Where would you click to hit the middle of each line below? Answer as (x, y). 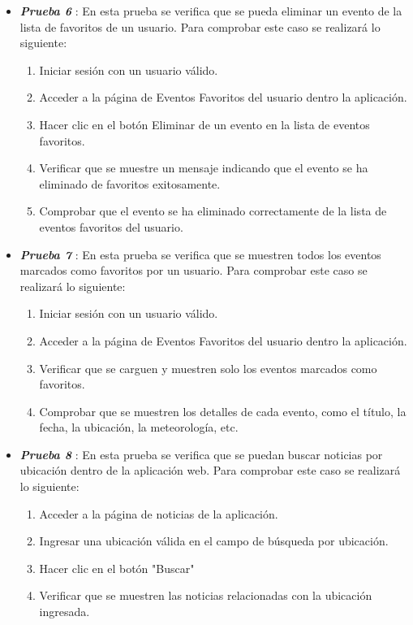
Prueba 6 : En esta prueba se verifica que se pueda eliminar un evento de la (211, 11)
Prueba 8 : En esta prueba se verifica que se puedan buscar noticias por (201, 454)
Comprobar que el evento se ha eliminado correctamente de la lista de (213, 211)
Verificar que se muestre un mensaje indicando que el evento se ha (204, 168)
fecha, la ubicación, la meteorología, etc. (139, 427)
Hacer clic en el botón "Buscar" (117, 568)
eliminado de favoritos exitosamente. (130, 183)
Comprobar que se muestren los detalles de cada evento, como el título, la (223, 411)
